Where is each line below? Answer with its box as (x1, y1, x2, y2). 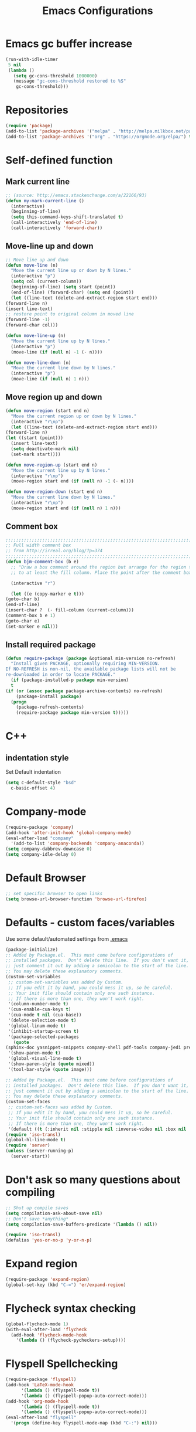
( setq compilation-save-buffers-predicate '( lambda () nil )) (5, 1221, 158, 1227)
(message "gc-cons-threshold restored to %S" (13, 78, 126, 84)
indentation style (5, 753, 69, 763)
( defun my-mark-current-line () (5, 198, 84, 203)
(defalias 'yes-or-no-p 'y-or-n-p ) (5, 1237, 92, 1243)
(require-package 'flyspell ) (5, 1376, 77, 1383)
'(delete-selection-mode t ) (8, 1018, 77, 1023)
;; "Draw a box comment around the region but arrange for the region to (11, 564, 194, 570)
